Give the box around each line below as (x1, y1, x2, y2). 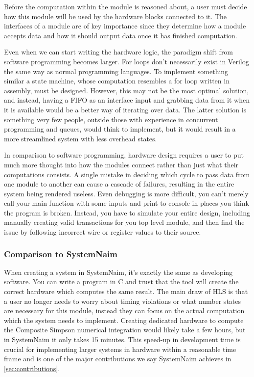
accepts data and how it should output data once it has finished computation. (4, 30, 237, 40)
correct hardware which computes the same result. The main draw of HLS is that (4, 286, 248, 296)
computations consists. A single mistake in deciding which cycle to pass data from (4, 169, 250, 179)
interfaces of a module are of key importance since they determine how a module (4, 21, 246, 31)
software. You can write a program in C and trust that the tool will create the (4, 276, 239, 287)
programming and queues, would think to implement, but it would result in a (4, 124, 236, 134)
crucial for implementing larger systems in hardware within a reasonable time (4, 344, 236, 354)
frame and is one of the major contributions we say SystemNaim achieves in (4, 353, 231, 364)
